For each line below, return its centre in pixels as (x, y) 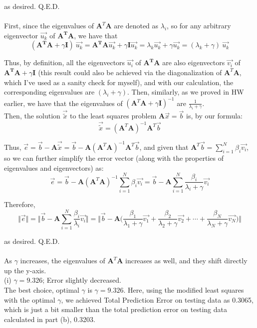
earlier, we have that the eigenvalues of (63, 103)
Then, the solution (32, 116)
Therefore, (20, 204)
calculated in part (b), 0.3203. (50, 319)
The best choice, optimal (42, 289)
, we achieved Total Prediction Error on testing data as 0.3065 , (157, 299)
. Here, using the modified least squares (184, 289)
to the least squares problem (113, 116)
